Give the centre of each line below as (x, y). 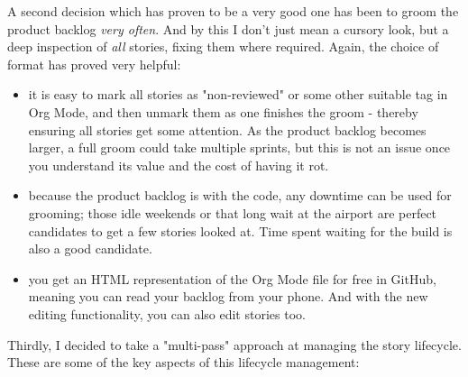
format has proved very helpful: (94, 64)
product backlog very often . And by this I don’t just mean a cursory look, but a (228, 28)
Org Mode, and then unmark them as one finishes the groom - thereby (223, 111)
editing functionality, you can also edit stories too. (167, 313)
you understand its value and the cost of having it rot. (179, 165)
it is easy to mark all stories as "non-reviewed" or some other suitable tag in (238, 94)
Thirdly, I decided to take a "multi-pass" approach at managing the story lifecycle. (234, 344)
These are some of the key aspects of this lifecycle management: (184, 362)
